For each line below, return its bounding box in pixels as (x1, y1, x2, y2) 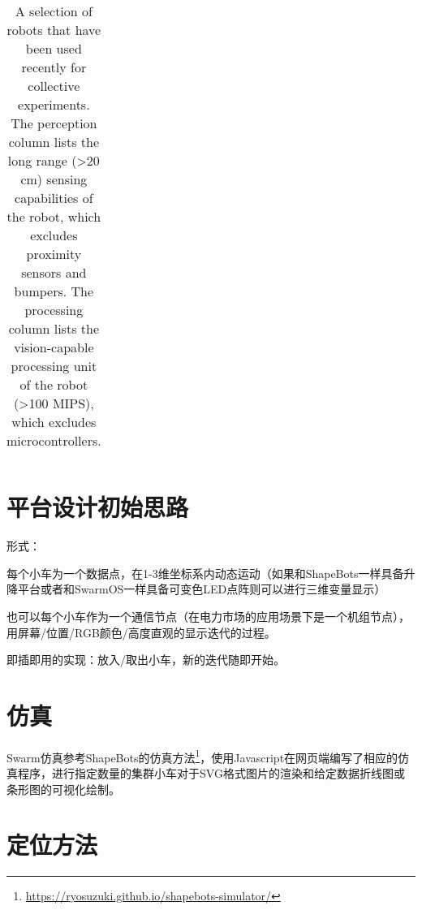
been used (25, 39, 82, 58)
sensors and (21, 263, 87, 282)
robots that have (6, 20, 101, 39)
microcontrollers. (6, 431, 101, 450)
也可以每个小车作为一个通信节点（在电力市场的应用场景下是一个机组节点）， (6, 607, 410, 624)
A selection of (15, 2, 93, 20)
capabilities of (15, 188, 93, 207)
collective (28, 76, 80, 95)
